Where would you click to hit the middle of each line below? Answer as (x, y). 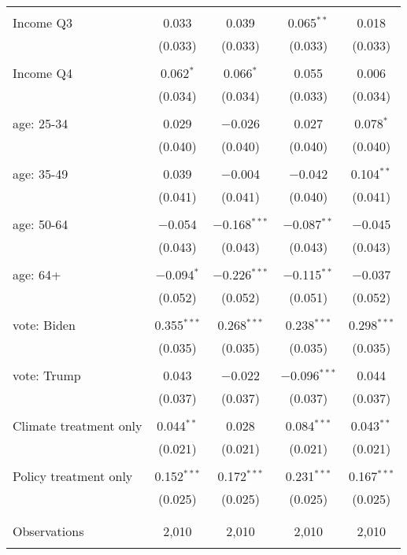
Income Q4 (43, 73)
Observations (48, 531)
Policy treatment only (73, 476)
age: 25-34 (41, 123)
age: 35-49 (41, 174)
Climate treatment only (78, 425)
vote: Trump (47, 375)
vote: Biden (44, 325)
